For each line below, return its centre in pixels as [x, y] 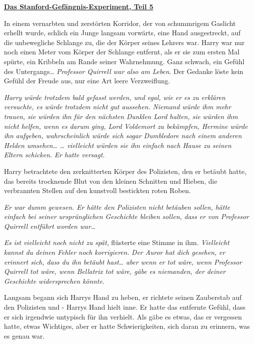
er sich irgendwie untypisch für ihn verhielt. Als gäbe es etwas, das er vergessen [123, 316]
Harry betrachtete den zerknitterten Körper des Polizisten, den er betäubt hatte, [125, 171]
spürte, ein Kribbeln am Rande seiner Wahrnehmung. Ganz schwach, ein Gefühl [124, 61]
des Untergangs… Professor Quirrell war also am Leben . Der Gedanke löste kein [124, 71]
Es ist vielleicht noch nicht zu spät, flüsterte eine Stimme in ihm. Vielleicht [117, 242]
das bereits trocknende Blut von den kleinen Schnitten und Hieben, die [111, 181]
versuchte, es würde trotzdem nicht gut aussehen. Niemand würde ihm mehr [117, 107]
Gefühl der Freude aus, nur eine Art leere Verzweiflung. [87, 81]
